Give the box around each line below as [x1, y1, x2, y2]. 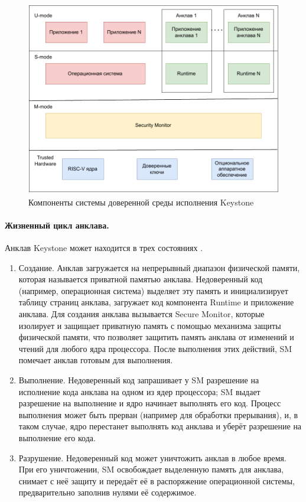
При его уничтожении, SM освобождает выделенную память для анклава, [18, 463, 284, 475]
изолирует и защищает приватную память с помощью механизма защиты [18, 319, 281, 331]
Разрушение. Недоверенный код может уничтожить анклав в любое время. [18, 451, 287, 464]
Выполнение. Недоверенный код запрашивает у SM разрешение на [18, 374, 259, 386]
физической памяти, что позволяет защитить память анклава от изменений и [18, 331, 294, 343]
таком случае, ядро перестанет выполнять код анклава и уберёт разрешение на [18, 420, 302, 432]
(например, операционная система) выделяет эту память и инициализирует [18, 284, 288, 296]
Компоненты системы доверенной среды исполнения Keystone [28, 195, 254, 208]
